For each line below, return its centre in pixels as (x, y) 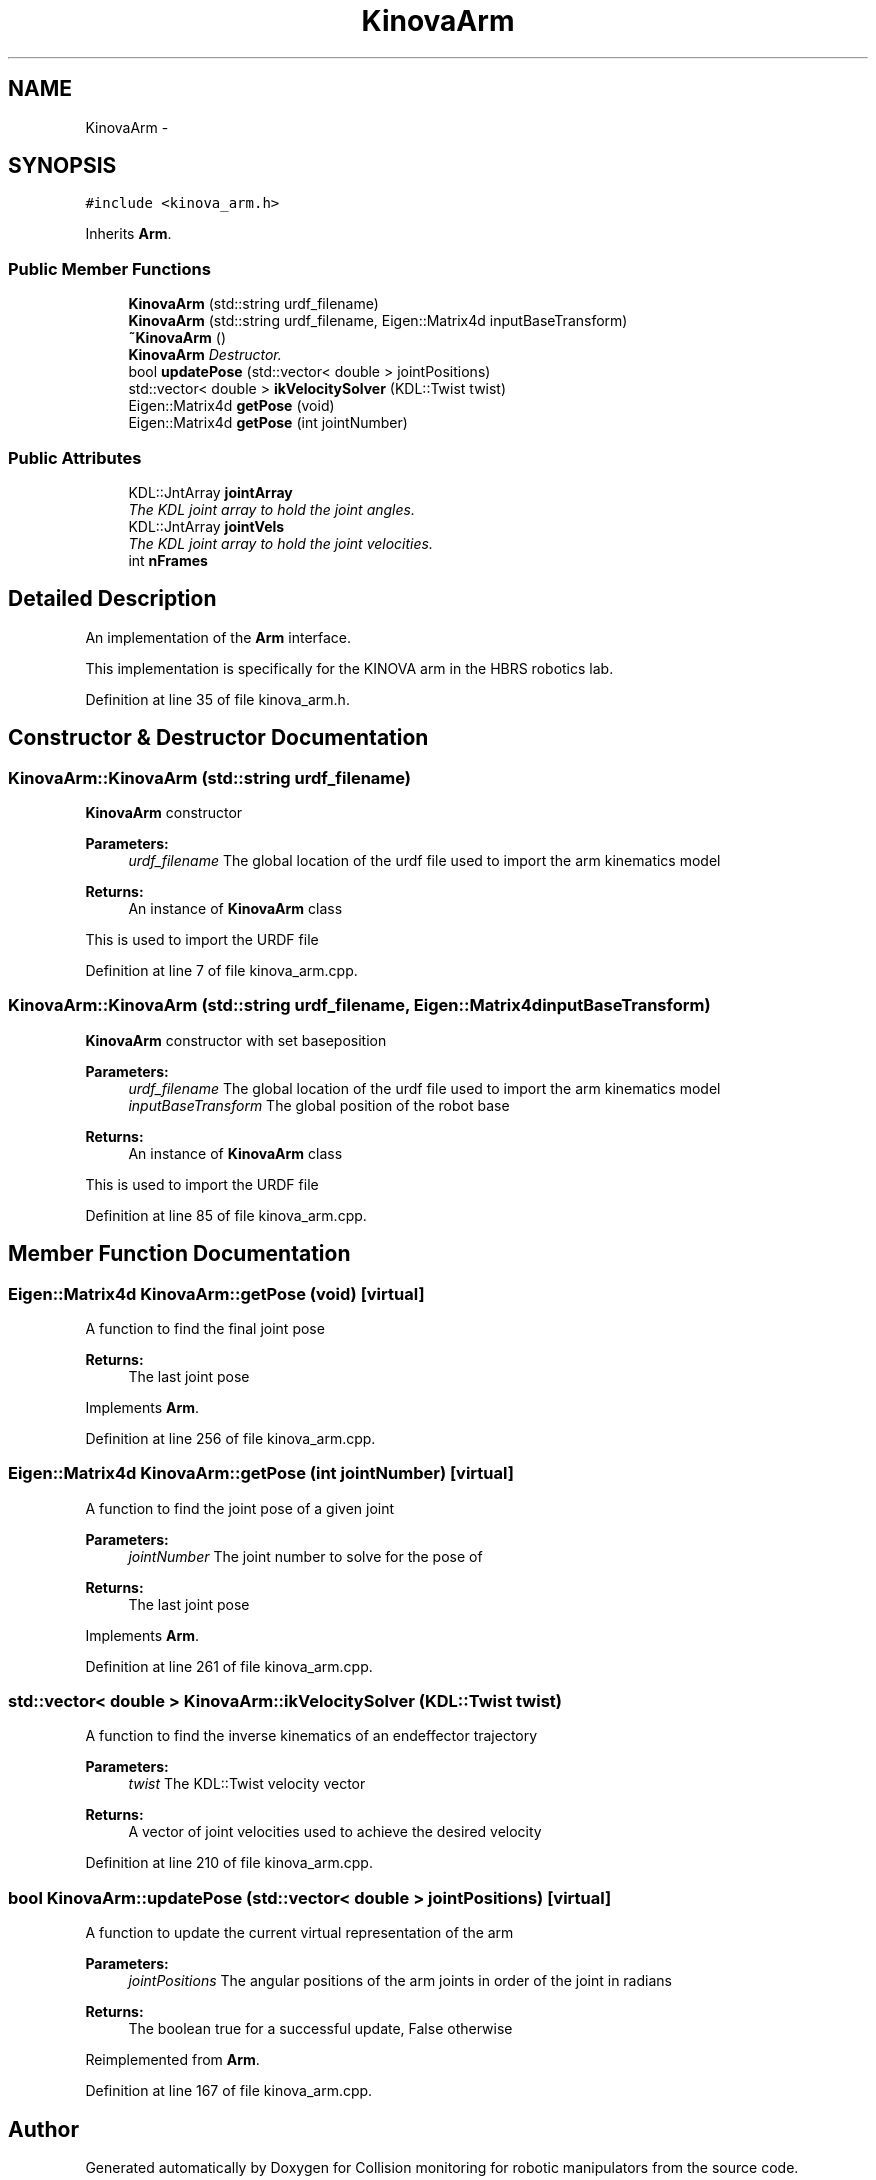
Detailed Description (112, 599)
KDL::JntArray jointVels (206, 526)
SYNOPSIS (62, 166)
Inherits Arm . (128, 234)
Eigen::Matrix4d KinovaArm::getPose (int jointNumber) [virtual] (261, 1473)
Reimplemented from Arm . (172, 2060)
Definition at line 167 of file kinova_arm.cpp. (229, 2091)
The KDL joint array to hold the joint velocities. (280, 543)
